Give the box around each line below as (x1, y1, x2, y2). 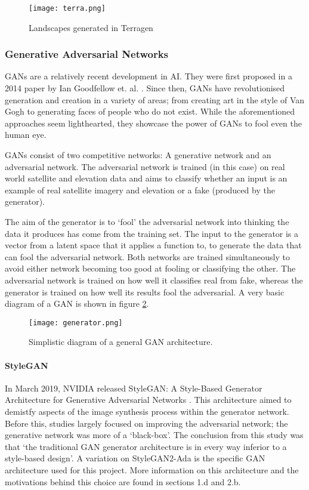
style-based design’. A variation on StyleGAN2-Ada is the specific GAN (5, 452, 265, 464)
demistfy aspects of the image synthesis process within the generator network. (5, 405, 289, 417)
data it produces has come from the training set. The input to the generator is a (5, 227, 299, 239)
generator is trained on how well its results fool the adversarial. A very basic (5, 285, 285, 298)
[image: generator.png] (29, 318, 123, 327)
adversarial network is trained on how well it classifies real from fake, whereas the (5, 273, 303, 286)
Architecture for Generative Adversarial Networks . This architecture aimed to (5, 393, 292, 406)
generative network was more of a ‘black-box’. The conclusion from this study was (5, 429, 304, 441)
